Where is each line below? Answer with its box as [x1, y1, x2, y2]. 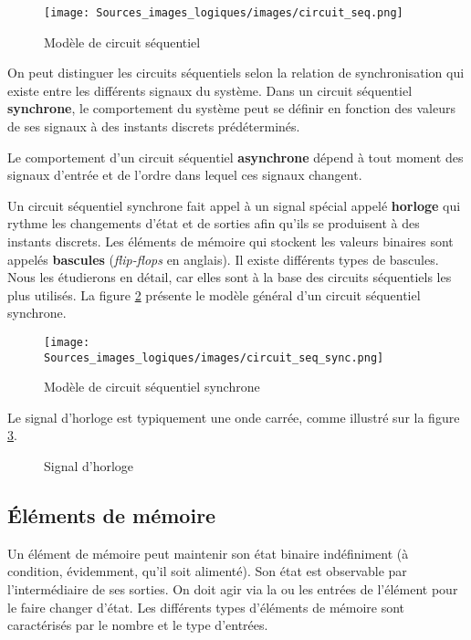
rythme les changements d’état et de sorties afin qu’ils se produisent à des [7, 214, 420, 233]
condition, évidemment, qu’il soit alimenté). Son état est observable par [7, 561, 407, 581]
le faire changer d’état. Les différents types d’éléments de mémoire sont [7, 597, 405, 616]
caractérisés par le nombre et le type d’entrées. [7, 615, 268, 635]
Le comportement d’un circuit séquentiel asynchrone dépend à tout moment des [7, 147, 464, 166]
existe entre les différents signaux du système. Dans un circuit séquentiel [7, 80, 413, 100]
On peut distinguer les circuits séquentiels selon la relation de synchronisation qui [7, 63, 465, 82]
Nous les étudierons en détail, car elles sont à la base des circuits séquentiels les [7, 268, 452, 287]
